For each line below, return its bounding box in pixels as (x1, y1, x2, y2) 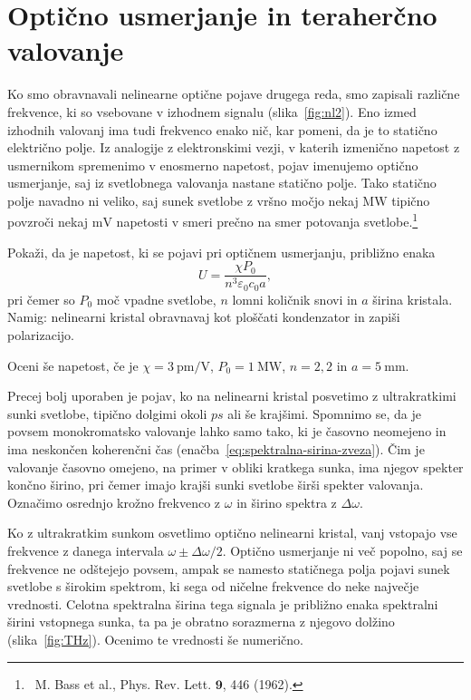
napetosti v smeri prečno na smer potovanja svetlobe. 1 (116, 209, 418, 231)
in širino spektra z (236, 492, 337, 511)
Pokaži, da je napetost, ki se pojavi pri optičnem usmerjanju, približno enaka (7, 242, 436, 261)
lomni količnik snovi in (232, 289, 358, 308)
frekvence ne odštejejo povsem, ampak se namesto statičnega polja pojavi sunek (7, 559, 450, 578)
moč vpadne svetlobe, (96, 289, 216, 308)
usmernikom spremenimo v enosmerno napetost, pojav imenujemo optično (7, 155, 418, 174)
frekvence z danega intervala (7, 540, 164, 559)
